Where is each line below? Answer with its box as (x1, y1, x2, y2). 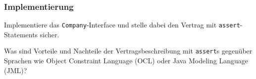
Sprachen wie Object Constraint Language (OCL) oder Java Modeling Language (4, 55, 248, 66)
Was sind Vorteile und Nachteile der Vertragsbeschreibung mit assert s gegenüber (4, 46, 253, 56)
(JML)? (4, 65, 27, 75)
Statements (4, 29, 38, 39)
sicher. (40, 29, 59, 39)
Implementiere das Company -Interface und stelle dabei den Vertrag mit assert (4, 20, 240, 30)
